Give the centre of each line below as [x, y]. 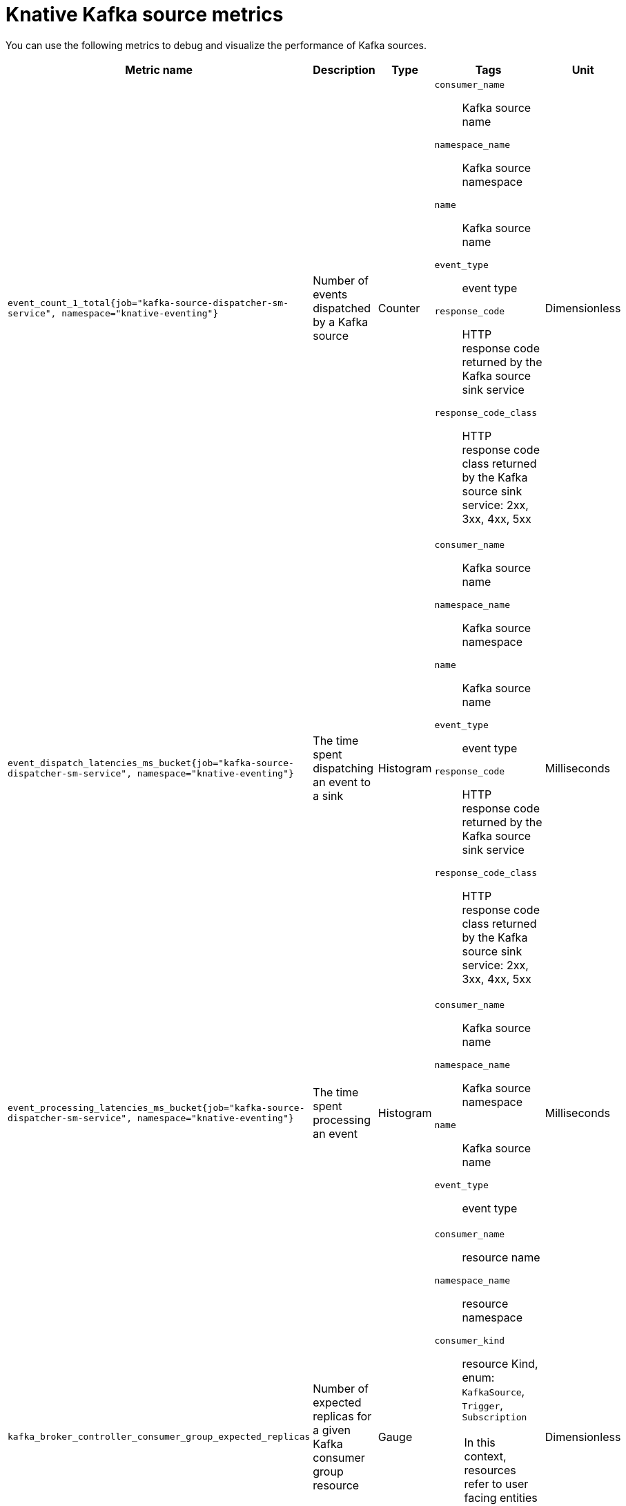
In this [480, 1442]
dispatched [342, 308]
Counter [399, 308]
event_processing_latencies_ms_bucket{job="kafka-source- [156, 1107]
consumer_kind [470, 1340]
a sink [328, 795]
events [330, 294]
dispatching [343, 768]
